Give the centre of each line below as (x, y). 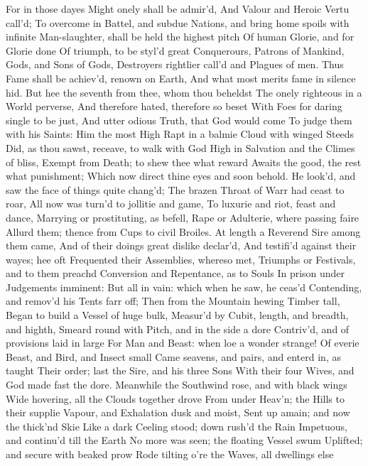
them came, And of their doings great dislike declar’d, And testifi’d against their (181, 245)
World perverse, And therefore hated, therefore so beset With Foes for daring (174, 106)
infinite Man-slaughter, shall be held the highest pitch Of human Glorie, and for (180, 37)
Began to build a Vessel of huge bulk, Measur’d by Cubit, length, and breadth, (177, 315)
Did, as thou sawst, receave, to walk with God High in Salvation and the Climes (180, 147)
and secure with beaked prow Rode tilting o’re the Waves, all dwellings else (170, 454)
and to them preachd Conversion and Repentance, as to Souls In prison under (175, 273)
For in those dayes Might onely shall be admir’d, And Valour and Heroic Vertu (178, 9)
